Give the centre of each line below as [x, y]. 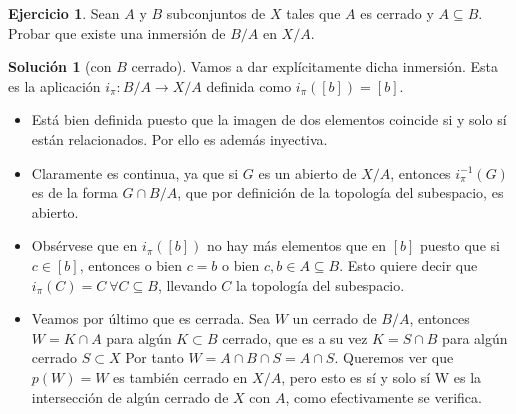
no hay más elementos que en [297, 245]
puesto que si [460, 245]
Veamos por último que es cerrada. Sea [151, 318]
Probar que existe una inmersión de [117, 32]
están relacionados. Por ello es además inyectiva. [179, 138]
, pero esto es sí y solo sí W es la [381, 376]
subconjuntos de [216, 13]
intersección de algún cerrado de [130, 396]
